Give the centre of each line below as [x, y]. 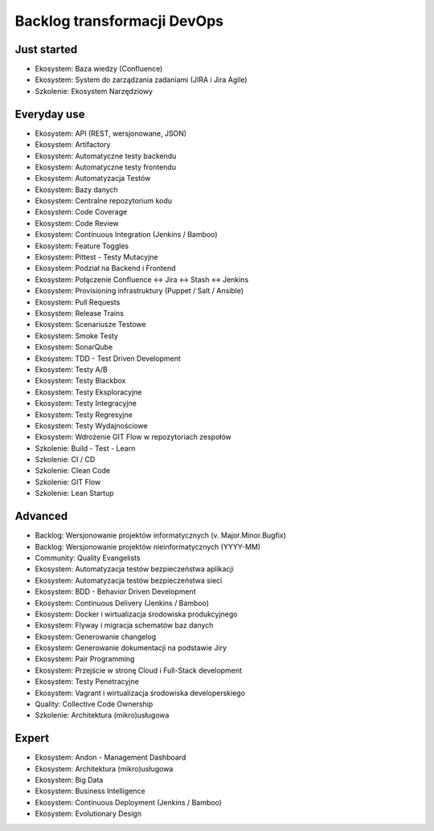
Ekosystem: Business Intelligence [90, 791]
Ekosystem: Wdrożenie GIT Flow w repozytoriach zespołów [133, 437]
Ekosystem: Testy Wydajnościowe [91, 425]
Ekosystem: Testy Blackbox [80, 381]
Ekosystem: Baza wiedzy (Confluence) [99, 69]
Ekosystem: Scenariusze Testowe [90, 325]
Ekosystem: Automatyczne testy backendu [106, 156]
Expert [32, 738]
